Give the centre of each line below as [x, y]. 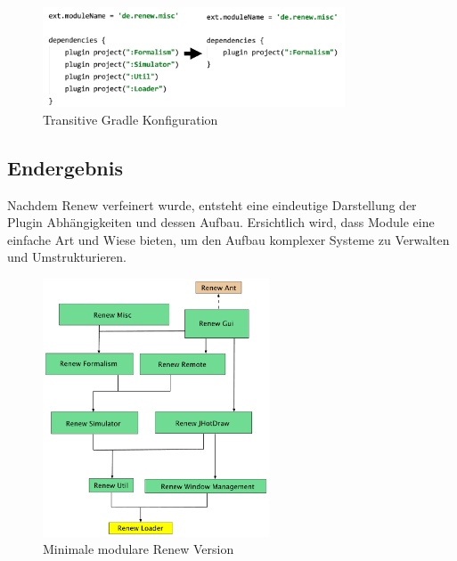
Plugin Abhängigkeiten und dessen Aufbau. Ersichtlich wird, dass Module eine [221, 222]
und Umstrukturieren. [67, 257]
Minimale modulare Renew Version [139, 549]
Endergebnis [65, 167]
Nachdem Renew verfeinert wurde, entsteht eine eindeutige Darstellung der [212, 204]
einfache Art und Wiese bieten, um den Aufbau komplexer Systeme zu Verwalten [228, 239]
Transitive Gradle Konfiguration [131, 119]
